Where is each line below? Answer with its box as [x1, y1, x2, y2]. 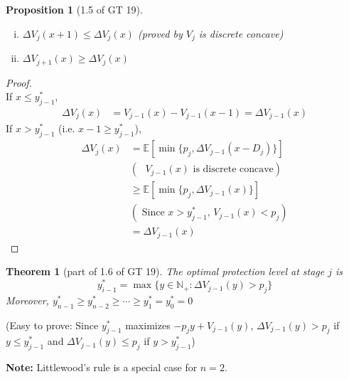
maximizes [125, 317, 171, 332]
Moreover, [6, 292, 49, 307]
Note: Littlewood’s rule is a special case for [6, 360, 198, 375]
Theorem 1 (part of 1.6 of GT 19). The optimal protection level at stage [6, 264, 325, 279]
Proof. [6, 75, 32, 90]
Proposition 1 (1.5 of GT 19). [6, 2, 143, 16]
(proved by [137, 26, 183, 41]
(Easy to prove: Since [6, 317, 99, 332]
